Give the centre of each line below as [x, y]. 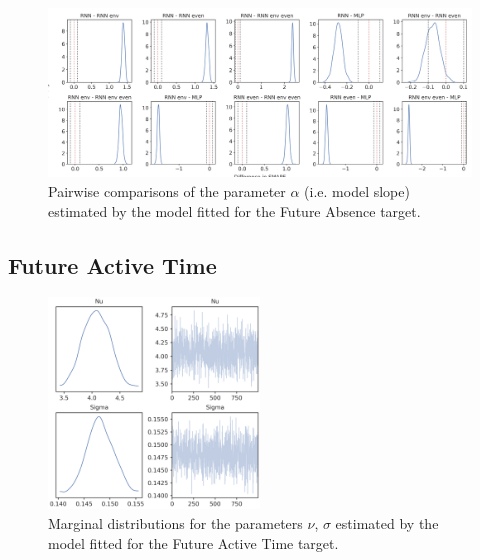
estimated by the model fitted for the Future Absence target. [234, 210]
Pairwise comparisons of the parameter [167, 190]
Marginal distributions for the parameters [175, 522]
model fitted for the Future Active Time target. [193, 542]
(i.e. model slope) [357, 190]
